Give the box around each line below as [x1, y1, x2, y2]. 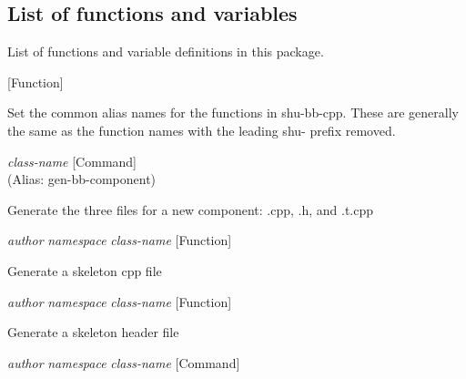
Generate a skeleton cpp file [7, 261, 162, 280]
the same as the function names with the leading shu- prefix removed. [7, 120, 396, 139]
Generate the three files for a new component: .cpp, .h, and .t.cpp [7, 200, 374, 219]
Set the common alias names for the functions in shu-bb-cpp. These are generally [7, 103, 459, 122]
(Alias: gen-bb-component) [7, 169, 157, 189]
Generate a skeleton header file [7, 323, 179, 342]
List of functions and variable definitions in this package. [7, 42, 324, 61]
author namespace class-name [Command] [7, 353, 240, 372]
